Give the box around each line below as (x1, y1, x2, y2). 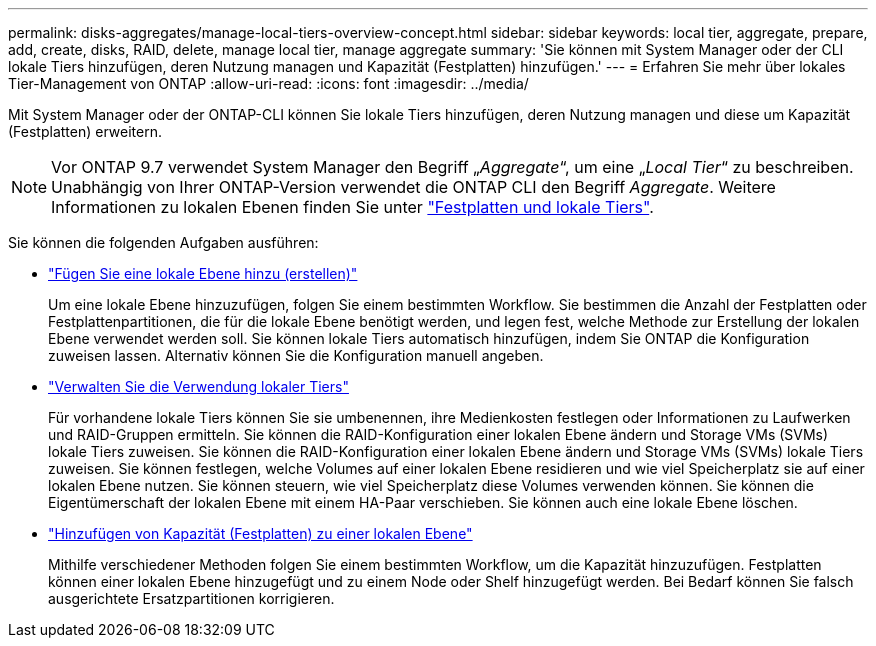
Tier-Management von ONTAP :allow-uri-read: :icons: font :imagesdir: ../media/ (8, 75, 529, 92)
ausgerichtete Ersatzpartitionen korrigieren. (48, 590, 335, 607)
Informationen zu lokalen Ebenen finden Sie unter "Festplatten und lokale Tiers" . (51, 197, 654, 217)
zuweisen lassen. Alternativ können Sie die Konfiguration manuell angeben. (48, 347, 544, 364)
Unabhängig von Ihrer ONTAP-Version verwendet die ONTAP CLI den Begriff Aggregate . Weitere (51, 177, 776, 197)
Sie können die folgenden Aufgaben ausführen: (8, 234, 319, 251)
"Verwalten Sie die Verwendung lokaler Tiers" (48, 378, 349, 395)
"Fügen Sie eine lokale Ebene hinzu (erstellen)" (48, 265, 358, 282)
